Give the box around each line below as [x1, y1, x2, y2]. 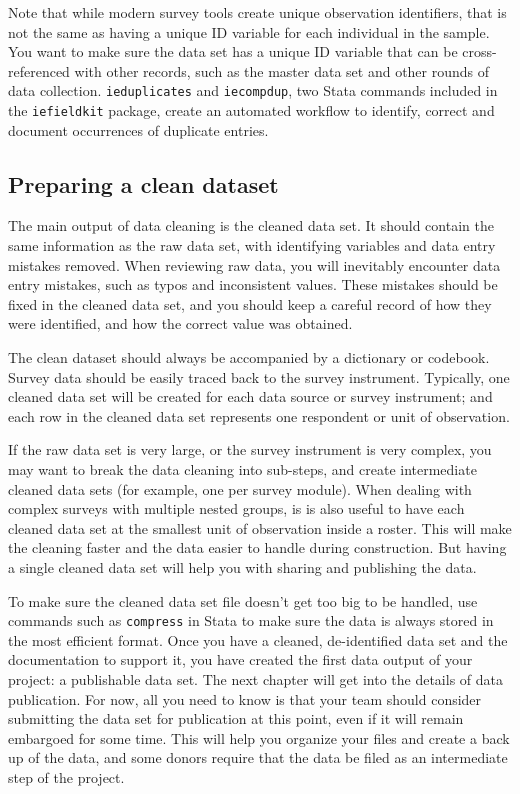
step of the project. [8, 766, 125, 787]
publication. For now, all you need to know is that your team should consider [8, 688, 482, 709]
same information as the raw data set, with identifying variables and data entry [8, 235, 496, 256]
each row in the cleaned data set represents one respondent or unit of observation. [8, 405, 510, 426]
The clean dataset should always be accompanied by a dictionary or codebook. [8, 347, 490, 368]
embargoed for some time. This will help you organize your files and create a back [8, 727, 510, 748]
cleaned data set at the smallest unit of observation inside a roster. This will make [8, 517, 512, 538]
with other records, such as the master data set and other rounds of [74, 60, 490, 81]
